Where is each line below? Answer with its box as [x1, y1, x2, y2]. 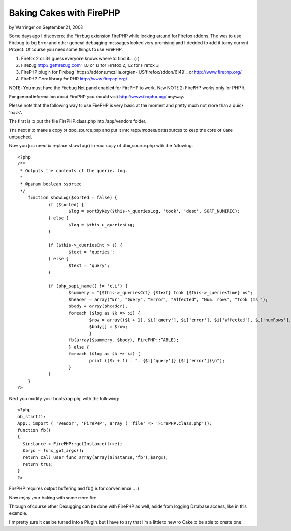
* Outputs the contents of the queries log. [20, 168, 128, 173]
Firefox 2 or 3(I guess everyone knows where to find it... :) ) [21, 56, 140, 62]
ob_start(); [17, 414, 46, 419]
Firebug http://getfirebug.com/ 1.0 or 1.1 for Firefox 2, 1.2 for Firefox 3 [21, 62, 159, 68]
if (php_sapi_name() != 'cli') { [48, 283, 128, 289]
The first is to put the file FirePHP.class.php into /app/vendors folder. [9, 118, 146, 124]
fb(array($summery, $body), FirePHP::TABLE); [68, 338, 179, 343]
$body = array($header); [68, 304, 128, 309]
